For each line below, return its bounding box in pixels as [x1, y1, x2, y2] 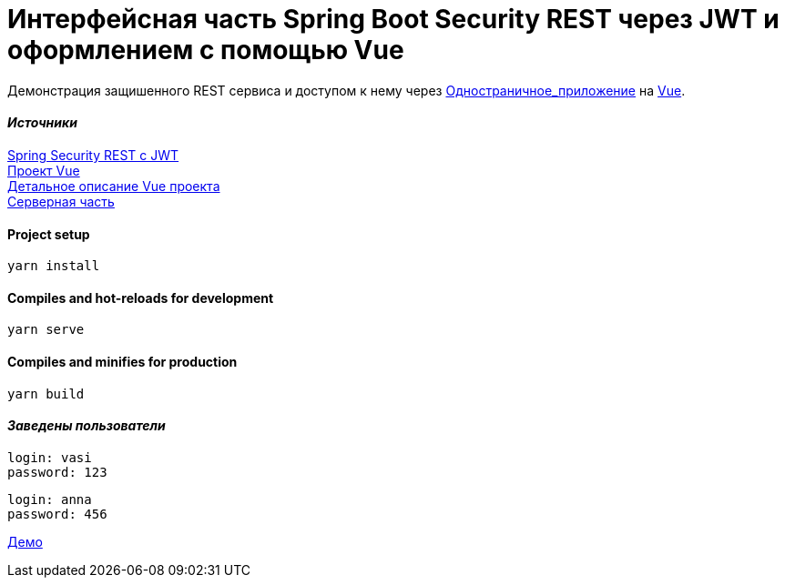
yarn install [7, 258, 100, 274]
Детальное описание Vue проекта [7, 177, 220, 194]
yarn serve [7, 322, 85, 338]
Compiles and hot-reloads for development [7, 289, 274, 306]
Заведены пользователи [7, 418, 166, 434]
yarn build [7, 386, 85, 401]
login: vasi [7, 449, 92, 465]
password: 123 [7, 464, 107, 479]
